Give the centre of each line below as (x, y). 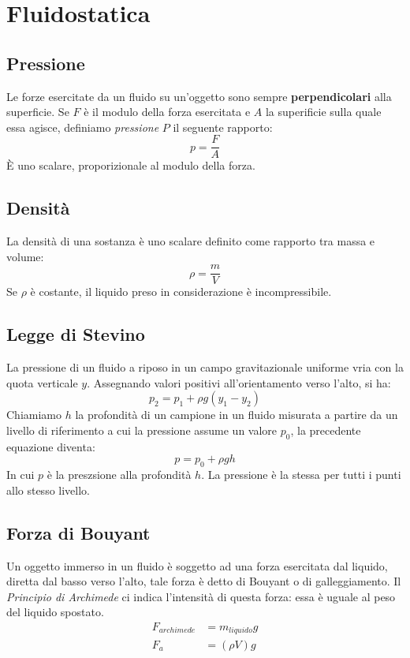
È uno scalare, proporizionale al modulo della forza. (131, 165)
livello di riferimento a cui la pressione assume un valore (142, 430)
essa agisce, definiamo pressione (83, 127)
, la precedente (326, 430)
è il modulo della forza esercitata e (167, 112)
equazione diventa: (51, 446)
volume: (25, 256)
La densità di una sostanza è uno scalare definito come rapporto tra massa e (191, 241)
